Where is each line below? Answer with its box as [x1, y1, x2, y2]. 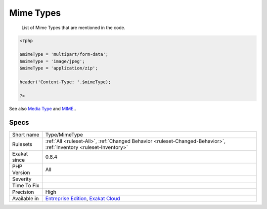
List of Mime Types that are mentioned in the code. [21, 25, 126, 31]
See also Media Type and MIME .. [9, 105, 76, 111]
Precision [12, 188, 34, 195]
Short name [12, 131, 40, 138]
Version [12, 169, 30, 176]
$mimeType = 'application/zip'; [19, 66, 98, 71]
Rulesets [12, 140, 32, 147]
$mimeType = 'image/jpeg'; [19, 58, 85, 64]
